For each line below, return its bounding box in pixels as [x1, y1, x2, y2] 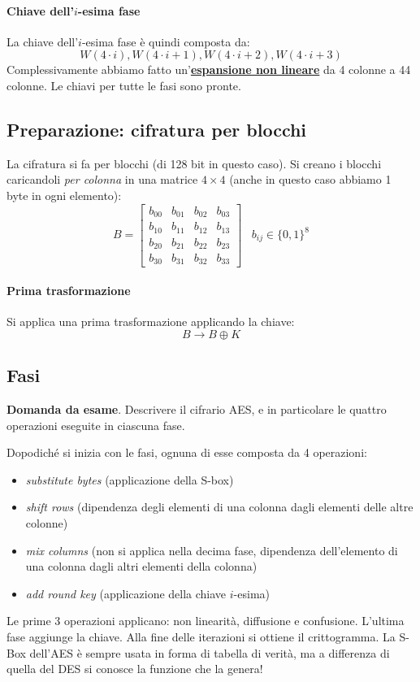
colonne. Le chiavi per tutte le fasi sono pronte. [6, 76, 241, 93]
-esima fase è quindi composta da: [81, 33, 250, 50]
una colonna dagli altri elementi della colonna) [25, 558, 258, 575]
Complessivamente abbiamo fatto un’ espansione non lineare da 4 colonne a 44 [6, 61, 411, 78]
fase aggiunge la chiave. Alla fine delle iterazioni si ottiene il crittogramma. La [6, 628, 396, 645]
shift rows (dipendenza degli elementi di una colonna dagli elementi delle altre [25, 498, 414, 515]
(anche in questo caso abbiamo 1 [229, 171, 392, 188]
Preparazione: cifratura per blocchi [6, 116, 307, 141]
